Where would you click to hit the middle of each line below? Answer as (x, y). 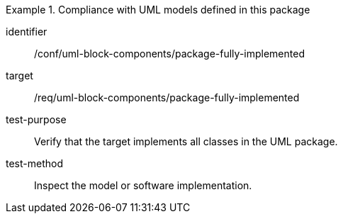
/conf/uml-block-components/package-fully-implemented (169, 54)
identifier (27, 32)
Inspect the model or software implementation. (143, 185)
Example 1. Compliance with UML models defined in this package (158, 10)
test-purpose (36, 119)
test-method (34, 163)
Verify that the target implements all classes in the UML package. (186, 141)
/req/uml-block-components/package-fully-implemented (167, 97)
